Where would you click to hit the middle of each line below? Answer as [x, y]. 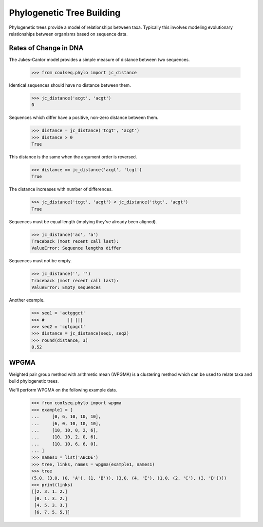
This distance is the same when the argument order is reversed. [73, 156]
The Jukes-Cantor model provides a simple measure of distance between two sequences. [99, 59]
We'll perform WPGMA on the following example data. [63, 390]
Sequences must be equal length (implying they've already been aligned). [83, 221]
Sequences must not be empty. [40, 261]
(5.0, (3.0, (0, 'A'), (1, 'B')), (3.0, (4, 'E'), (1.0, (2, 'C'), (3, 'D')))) [129, 478]
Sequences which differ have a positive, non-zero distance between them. [84, 117]
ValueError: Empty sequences [66, 287]
